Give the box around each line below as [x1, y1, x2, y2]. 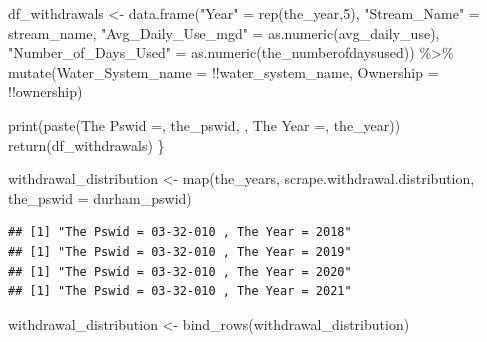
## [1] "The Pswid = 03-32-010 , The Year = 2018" [8, 225, 352, 240]
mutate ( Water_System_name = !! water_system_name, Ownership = [8, 61, 439, 82]
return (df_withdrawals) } [8, 134, 165, 155]
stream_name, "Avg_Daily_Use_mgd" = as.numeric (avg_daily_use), [8, 22, 440, 43]
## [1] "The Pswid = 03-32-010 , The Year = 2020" [8, 264, 352, 279]
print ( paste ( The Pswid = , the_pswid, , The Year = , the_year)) [8, 114, 401, 135]
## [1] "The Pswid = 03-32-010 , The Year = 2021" [8, 284, 352, 299]
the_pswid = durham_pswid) [8, 187, 192, 208]
